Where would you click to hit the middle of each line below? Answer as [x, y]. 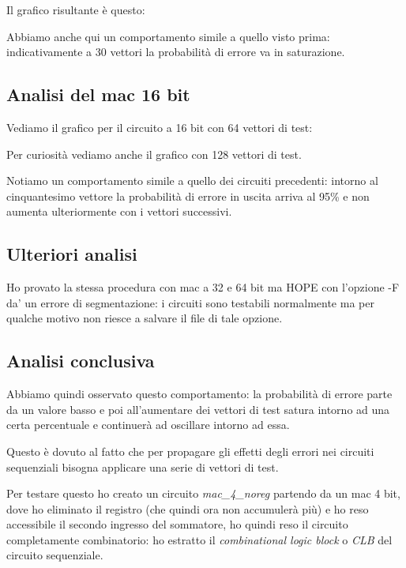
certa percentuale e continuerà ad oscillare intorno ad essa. [148, 425]
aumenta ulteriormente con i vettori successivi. [119, 211]
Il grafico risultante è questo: [76, 9]
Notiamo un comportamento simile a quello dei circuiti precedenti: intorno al [192, 181]
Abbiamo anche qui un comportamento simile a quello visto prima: [168, 36]
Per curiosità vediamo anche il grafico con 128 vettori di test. [154, 154]
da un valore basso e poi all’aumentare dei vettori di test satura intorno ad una [198, 409]
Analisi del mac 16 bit [98, 94]
